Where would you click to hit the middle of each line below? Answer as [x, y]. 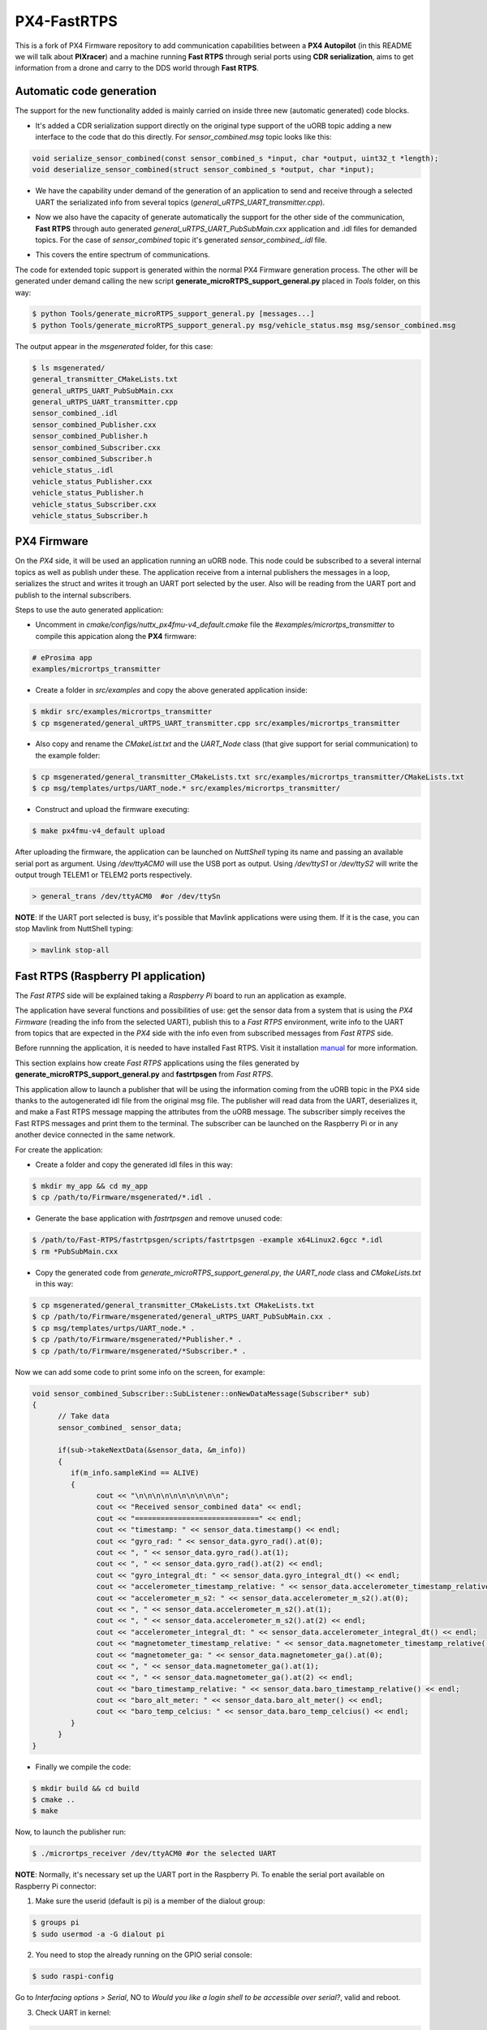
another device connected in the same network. [95, 1135]
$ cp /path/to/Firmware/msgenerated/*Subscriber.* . [139, 1351]
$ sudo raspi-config [73, 1976]
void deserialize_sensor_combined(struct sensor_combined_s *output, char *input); [203, 170]
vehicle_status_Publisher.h [88, 493]
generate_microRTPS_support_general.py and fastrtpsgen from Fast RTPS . [144, 1074]
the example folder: [68, 755]
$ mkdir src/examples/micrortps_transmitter [122, 712]
